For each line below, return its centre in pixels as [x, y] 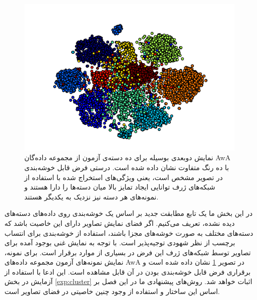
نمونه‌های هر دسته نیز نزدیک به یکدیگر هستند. [92, 196]
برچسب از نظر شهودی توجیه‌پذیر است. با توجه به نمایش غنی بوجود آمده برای [120, 243]
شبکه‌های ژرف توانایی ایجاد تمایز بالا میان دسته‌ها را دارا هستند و [120, 187]
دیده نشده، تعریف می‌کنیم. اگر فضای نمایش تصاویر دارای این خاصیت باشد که [120, 223]
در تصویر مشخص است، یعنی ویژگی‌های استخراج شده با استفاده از [124, 177]
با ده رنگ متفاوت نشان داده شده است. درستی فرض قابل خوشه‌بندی [127, 167]
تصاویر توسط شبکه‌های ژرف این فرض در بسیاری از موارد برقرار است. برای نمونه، [128, 252]
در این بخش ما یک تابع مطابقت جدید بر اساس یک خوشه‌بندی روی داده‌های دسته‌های [129, 213]
